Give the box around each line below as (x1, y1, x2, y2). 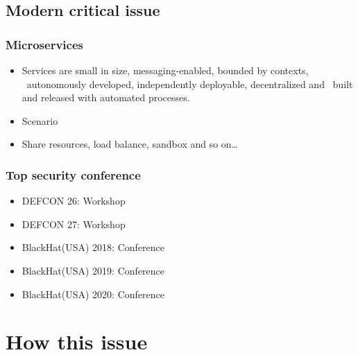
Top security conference (6, 166, 141, 183)
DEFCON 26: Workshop (22, 193, 126, 208)
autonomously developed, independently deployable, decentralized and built (26, 76, 353, 91)
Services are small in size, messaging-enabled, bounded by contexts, (22, 63, 309, 77)
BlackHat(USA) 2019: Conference (22, 263, 164, 277)
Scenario (22, 113, 58, 128)
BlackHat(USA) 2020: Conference (22, 286, 164, 301)
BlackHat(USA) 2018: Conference (22, 240, 164, 254)
